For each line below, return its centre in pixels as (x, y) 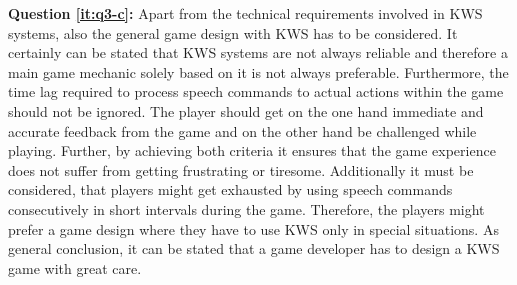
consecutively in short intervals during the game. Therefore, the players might (246, 208)
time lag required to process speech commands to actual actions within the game (256, 91)
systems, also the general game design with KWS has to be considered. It (233, 32)
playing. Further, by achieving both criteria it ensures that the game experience (252, 150)
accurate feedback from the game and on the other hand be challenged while (242, 130)
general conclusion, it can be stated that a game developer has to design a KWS (254, 248)
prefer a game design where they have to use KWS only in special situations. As (253, 228)
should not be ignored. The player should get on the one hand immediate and (246, 110)
